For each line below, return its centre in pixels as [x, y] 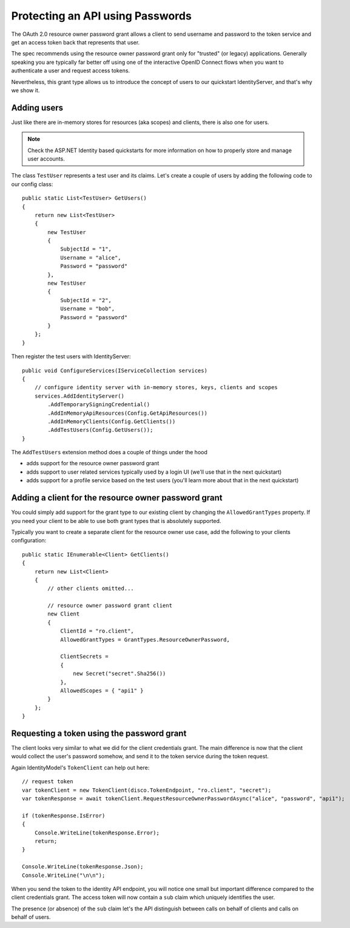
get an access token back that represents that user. [76, 42]
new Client [64, 614]
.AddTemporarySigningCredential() [99, 405]
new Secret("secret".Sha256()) [119, 674]
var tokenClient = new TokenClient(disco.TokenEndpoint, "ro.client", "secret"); [147, 790]
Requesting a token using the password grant [99, 733]
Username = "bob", [88, 309]
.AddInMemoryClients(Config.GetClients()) [112, 421]
